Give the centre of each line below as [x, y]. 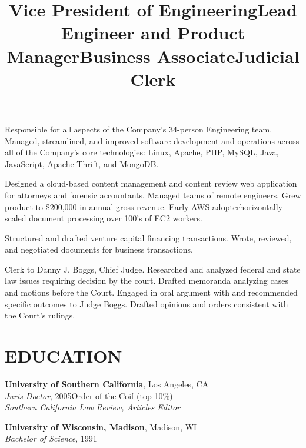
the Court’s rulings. [40, 315]
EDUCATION [64, 356]
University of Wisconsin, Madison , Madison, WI [101, 427]
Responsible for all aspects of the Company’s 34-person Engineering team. [139, 129]
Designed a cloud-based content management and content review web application [151, 183]
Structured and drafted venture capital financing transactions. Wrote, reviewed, [148, 238]
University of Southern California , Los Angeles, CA [107, 384]
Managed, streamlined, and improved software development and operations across [152, 140]
